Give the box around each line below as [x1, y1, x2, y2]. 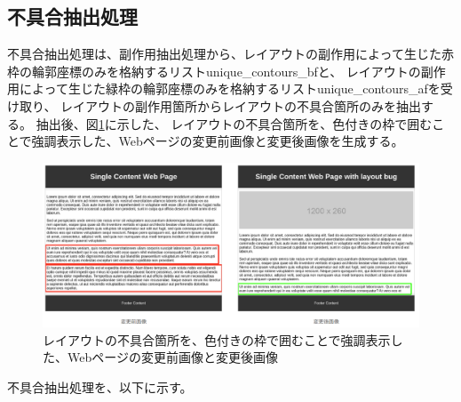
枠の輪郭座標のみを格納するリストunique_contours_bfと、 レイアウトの [7, 61, 421, 80]
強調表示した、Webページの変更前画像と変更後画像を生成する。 [31, 132, 404, 150]
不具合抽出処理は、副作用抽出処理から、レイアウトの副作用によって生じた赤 [7, 44, 454, 63]
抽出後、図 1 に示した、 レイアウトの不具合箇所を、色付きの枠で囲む [36, 114, 433, 133]
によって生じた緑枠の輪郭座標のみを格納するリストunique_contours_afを [19, 79, 441, 98]
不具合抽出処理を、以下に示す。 [7, 378, 193, 397]
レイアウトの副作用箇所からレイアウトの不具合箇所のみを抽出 [60, 96, 422, 115]
